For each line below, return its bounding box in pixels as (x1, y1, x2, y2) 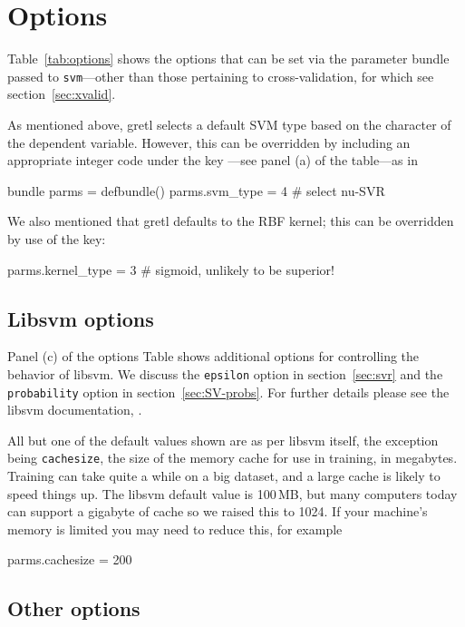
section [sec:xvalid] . (7, 84, 116, 103)
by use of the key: (7, 229, 106, 248)
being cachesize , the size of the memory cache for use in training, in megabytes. (7, 448, 458, 467)
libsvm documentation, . (7, 400, 142, 419)
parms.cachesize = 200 (7, 550, 132, 569)
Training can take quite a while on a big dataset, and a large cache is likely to (7, 466, 441, 485)
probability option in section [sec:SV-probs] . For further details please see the (7, 382, 450, 401)
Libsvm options (7, 304, 154, 332)
